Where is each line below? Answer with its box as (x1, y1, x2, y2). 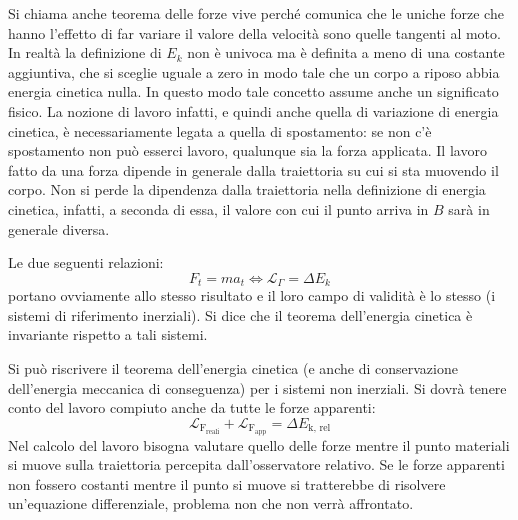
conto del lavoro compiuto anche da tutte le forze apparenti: (8, 397, 376, 418)
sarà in (448, 198, 490, 219)
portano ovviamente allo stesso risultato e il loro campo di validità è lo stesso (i (8, 285, 496, 306)
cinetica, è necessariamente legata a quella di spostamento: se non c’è (8, 120, 432, 141)
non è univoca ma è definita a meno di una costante (187, 42, 505, 63)
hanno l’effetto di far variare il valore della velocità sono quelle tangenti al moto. (8, 22, 501, 43)
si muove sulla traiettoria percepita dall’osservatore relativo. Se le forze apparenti (8, 454, 505, 475)
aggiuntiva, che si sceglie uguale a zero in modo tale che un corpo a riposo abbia (8, 61, 500, 82)
